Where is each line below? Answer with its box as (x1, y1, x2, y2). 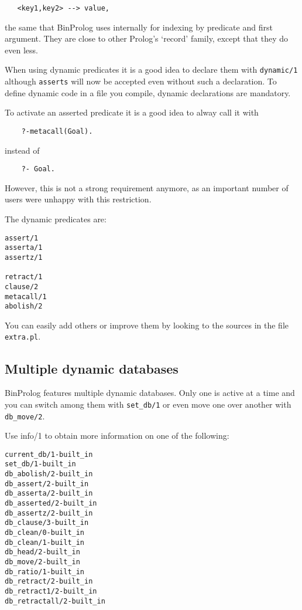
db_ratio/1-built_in (5, 567, 85, 576)
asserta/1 (5, 243, 43, 252)
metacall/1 (5, 292, 47, 301)
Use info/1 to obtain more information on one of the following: (5, 429, 229, 442)
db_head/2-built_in (5, 548, 80, 557)
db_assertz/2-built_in (5, 509, 93, 517)
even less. (5, 43, 38, 56)
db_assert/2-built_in (5, 479, 89, 488)
